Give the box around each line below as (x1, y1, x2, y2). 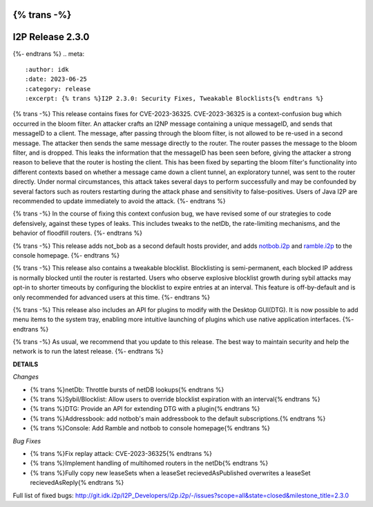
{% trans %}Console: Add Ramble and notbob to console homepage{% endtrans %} (30, 424, 271, 432)
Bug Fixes (12, 437, 41, 445)
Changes (12, 373, 39, 381)
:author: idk (25, 66, 69, 73)
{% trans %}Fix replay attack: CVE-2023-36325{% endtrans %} (30, 449, 212, 457)
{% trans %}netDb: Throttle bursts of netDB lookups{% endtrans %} (30, 385, 224, 394)
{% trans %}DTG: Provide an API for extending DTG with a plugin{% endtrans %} (30, 405, 260, 413)
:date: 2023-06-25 (25, 75, 88, 83)
